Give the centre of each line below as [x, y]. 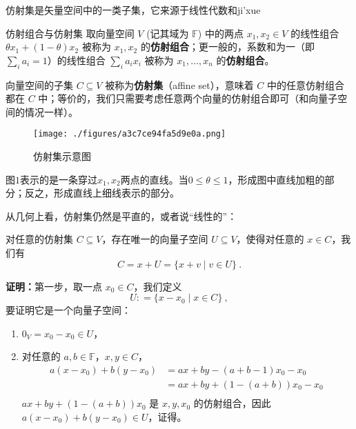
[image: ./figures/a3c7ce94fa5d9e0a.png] [130, 134]
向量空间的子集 [39, 84]
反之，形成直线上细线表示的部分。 [102, 193]
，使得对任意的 [270, 239]
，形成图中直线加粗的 [276, 179]
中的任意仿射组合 [306, 84]
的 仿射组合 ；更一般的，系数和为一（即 [227, 47]
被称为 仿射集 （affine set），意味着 [179, 84]
